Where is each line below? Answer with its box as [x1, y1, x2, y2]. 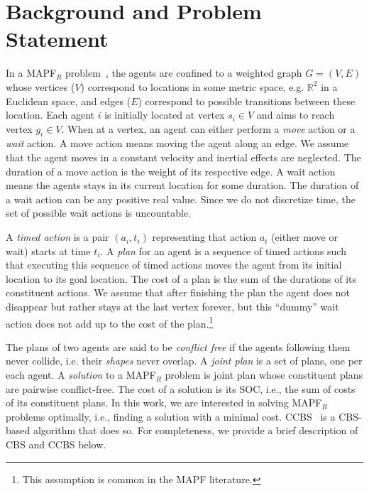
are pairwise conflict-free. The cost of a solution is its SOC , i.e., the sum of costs [6, 381, 356, 396]
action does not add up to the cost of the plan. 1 [6, 313, 214, 330]
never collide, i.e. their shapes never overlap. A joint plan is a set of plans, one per [6, 353, 363, 368]
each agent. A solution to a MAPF [6, 367, 156, 382]
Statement [6, 24, 109, 53]
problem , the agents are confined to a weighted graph [65, 65, 302, 80]
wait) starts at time [6, 243, 91, 258]
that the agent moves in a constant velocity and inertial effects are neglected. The [6, 150, 361, 165]
